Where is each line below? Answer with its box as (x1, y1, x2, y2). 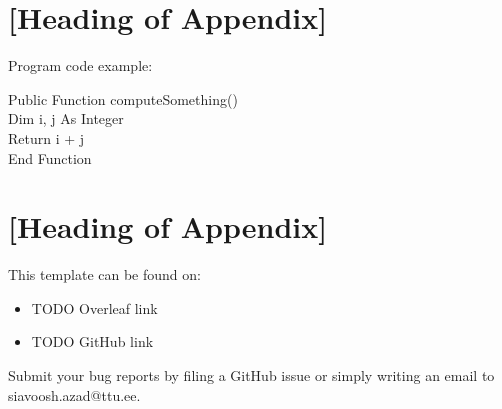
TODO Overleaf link (31, 297, 158, 318)
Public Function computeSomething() (8, 88, 238, 109)
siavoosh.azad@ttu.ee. (8, 384, 141, 405)
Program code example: (8, 55, 153, 76)
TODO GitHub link (31, 331, 154, 352)
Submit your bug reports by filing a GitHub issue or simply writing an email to (8, 365, 495, 385)
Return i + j (8, 127, 85, 148)
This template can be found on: (8, 264, 201, 285)
